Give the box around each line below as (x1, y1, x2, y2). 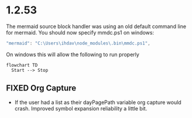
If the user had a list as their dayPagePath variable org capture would (14, 99, 181, 106)
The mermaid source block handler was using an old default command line (6, 23, 186, 30)
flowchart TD (6, 62, 38, 68)
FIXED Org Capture (6, 83, 77, 93)
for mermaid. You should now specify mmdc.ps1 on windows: (6, 29, 154, 36)
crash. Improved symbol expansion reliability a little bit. (14, 105, 148, 112)
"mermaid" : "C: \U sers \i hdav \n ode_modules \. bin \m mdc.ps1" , (6, 40, 150, 46)
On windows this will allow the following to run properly (6, 51, 139, 58)
